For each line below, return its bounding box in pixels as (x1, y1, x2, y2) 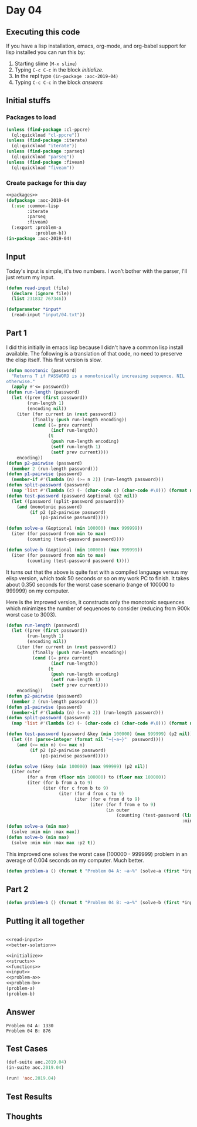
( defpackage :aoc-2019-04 (6, 197, 69, 203)
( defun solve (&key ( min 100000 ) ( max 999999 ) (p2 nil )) (6, 763, 148, 769)
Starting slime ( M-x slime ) (14, 60, 77, 67)
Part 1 (6, 328, 28, 338)
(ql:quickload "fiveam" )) (11, 165, 75, 171)
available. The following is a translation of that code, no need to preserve (6, 350, 182, 357)
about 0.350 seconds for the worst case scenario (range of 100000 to (6, 581, 175, 588)
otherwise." (6, 378, 35, 384)
